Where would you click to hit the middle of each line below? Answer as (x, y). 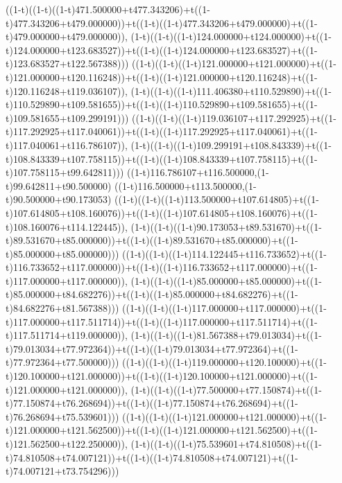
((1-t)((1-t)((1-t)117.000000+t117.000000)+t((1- (224, 308)
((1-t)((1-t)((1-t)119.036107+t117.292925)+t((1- (234, 117)
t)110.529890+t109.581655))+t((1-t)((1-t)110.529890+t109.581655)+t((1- (162, 104)
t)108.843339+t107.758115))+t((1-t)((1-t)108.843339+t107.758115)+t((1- (162, 158)
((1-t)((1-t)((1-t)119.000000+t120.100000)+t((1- (224, 362)
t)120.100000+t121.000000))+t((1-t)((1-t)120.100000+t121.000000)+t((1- (162, 376)
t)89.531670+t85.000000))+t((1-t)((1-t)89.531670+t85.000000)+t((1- (152, 240)
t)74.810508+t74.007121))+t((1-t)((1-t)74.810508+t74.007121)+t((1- (152, 457)
